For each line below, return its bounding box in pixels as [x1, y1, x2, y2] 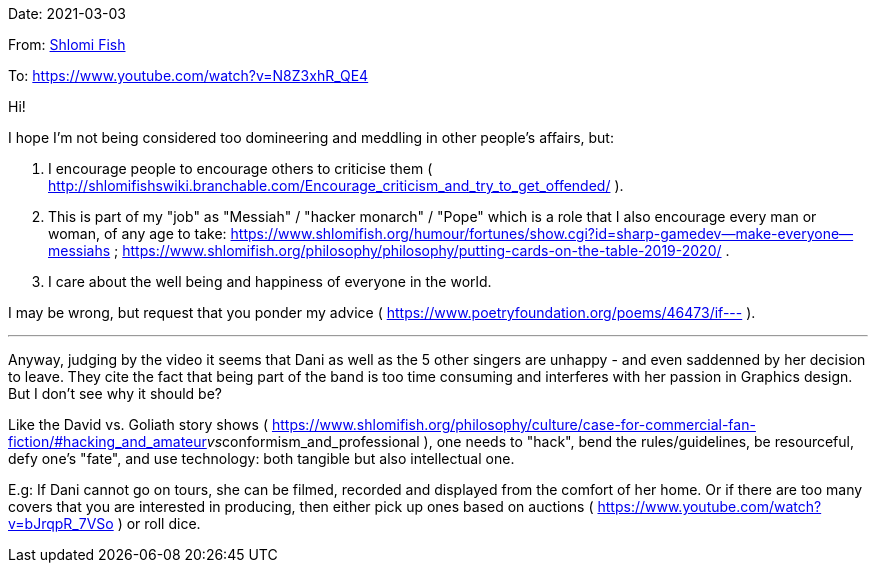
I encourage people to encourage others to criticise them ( [48, 160, 433, 177]
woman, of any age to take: [48, 225, 227, 242]
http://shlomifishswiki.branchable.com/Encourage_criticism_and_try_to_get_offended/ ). [48, 177, 624, 194]
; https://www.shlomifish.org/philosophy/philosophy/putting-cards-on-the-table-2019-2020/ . [114, 242, 730, 259]
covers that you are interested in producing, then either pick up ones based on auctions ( [8, 498, 594, 515]
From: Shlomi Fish [8, 36, 126, 53]
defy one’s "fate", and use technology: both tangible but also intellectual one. [8, 450, 515, 467]
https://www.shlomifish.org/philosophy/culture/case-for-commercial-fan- [271, 416, 756, 433]
